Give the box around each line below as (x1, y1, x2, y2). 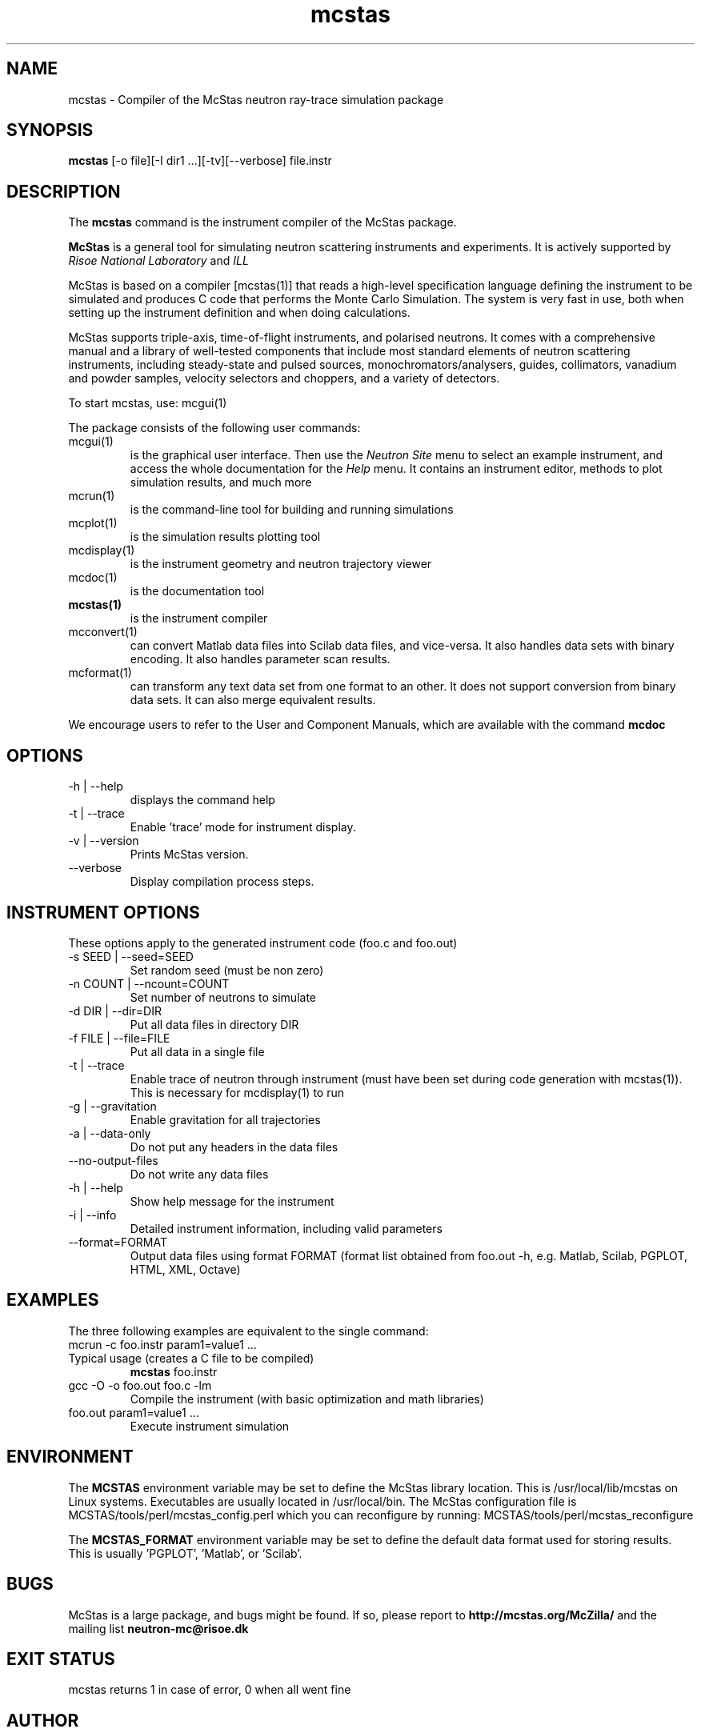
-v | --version (68, 834, 139, 848)
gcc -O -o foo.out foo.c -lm (68, 1378, 212, 1392)
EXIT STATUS (6, 1648, 115, 1669)
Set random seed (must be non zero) (130, 963, 324, 977)
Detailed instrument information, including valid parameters (130, 1221, 443, 1235)
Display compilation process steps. (130, 875, 314, 889)
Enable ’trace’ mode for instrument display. (130, 820, 356, 834)
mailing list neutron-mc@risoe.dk (68, 1621, 249, 1635)
